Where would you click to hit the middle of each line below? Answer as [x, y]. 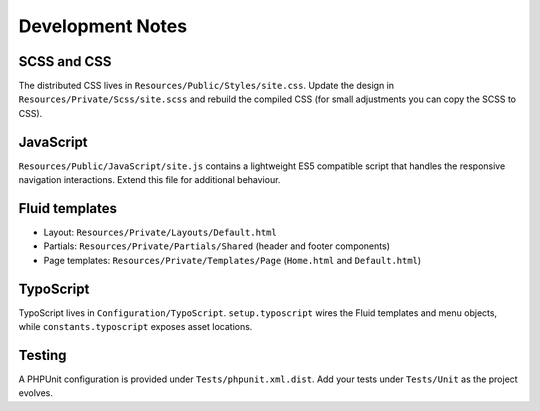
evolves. [36, 393]
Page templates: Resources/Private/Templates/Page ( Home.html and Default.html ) [232, 260]
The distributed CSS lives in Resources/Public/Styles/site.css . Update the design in [206, 86]
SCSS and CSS [65, 61]
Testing [42, 355]
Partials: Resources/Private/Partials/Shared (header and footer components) [216, 246]
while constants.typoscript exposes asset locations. [135, 327]
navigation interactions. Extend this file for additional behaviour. [149, 180]
